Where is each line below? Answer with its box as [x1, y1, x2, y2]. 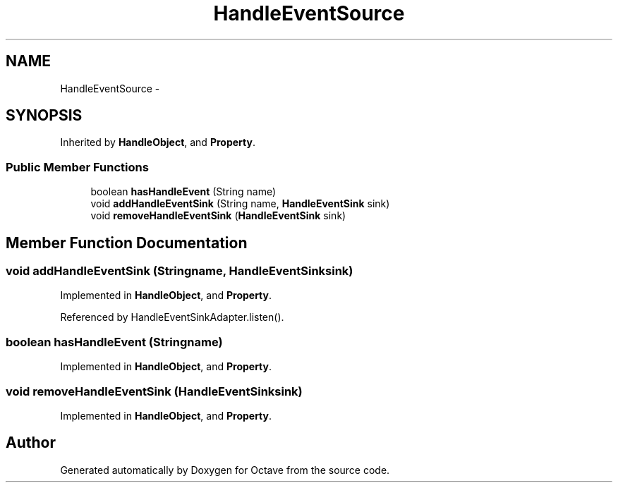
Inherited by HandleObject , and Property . [60, 136, 255, 149]
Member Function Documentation [6, 233, 248, 252]
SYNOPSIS [6, 106, 83, 125]
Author [6, 434, 56, 452]
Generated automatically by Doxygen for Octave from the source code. [60, 463, 390, 476]
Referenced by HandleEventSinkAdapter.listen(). [60, 311, 284, 324]
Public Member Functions [6, 159, 149, 174]
